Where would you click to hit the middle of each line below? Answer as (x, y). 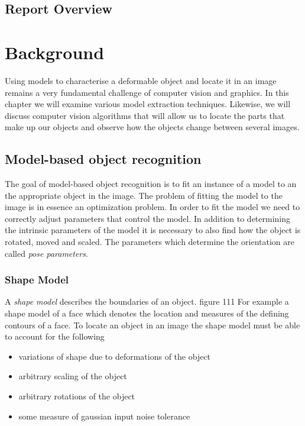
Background (55, 52)
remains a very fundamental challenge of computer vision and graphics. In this (147, 92)
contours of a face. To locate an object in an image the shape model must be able (152, 325)
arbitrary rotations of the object (77, 396)
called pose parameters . (46, 253)
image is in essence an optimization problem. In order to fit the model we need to (152, 207)
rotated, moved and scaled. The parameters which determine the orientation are (150, 242)
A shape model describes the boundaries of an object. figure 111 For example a (147, 301)
